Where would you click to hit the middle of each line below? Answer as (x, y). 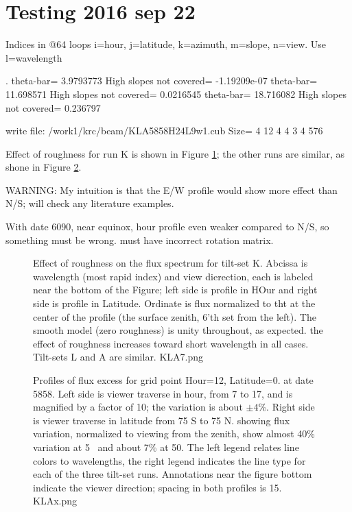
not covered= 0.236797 (53, 107)
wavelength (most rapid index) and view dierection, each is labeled (173, 276)
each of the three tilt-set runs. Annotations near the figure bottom (173, 474)
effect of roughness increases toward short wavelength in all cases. (171, 343)
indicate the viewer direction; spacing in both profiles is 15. (157, 487)
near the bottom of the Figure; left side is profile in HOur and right (175, 290)
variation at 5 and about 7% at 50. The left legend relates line (166, 447)
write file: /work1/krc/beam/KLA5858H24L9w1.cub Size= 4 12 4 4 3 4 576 (164, 131)
